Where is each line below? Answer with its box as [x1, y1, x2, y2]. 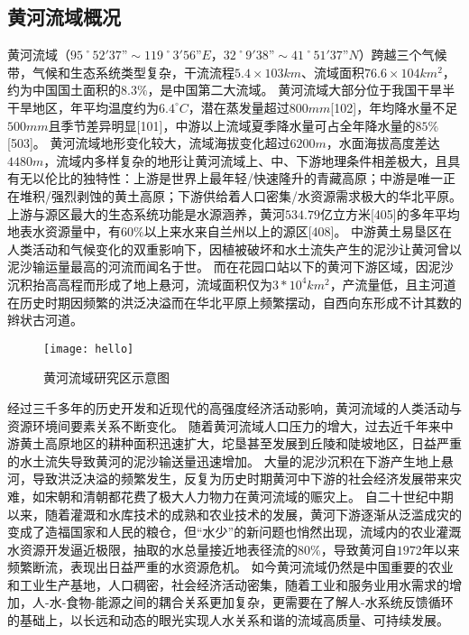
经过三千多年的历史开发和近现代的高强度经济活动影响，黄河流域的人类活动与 [7, 398, 462, 417]
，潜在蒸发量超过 [188, 97, 290, 116]
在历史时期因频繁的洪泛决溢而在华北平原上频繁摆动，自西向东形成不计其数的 [7, 292, 462, 311]
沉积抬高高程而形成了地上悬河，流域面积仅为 [7, 274, 272, 293]
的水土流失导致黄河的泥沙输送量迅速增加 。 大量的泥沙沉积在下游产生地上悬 [7, 451, 454, 470]
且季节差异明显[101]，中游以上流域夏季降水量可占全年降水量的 [48, 115, 416, 134]
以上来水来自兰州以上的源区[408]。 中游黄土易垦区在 [143, 222, 453, 241]
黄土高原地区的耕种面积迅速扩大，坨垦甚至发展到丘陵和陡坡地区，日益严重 [19, 434, 462, 453]
